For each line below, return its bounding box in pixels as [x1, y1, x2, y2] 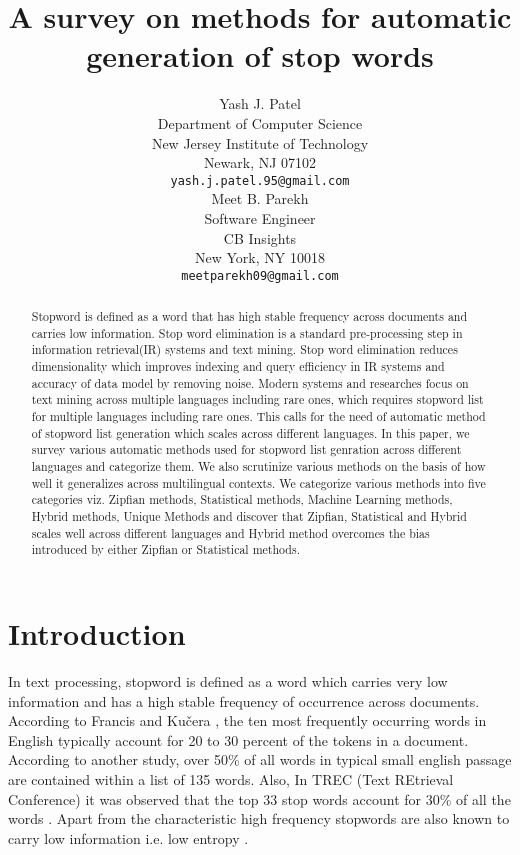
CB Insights [223, 227, 297, 248]
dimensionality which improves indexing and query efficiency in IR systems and [31, 358, 445, 375]
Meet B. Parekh [211, 188, 309, 209]
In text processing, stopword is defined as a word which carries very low [8, 670, 448, 691]
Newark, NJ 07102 [203, 152, 317, 173]
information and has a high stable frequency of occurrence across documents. [8, 690, 480, 711]
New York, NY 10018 [195, 247, 325, 268]
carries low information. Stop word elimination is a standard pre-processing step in [31, 324, 463, 341]
